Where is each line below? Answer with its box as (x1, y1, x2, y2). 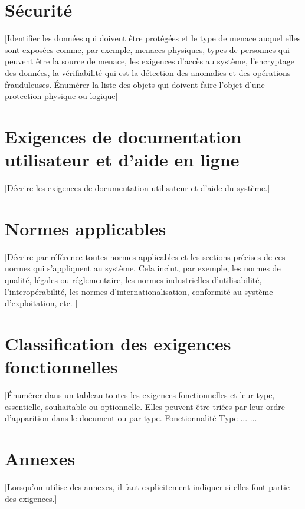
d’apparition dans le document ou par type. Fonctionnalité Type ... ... (5, 412, 257, 424)
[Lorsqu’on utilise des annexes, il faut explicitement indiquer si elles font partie (5, 480, 290, 492)
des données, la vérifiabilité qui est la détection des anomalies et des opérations (5, 66, 291, 78)
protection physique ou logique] (5, 90, 118, 102)
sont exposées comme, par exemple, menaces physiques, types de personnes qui (5, 43, 290, 55)
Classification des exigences (5, 331, 231, 355)
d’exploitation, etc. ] (5, 297, 78, 309)
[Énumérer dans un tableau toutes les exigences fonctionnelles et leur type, (5, 389, 275, 400)
